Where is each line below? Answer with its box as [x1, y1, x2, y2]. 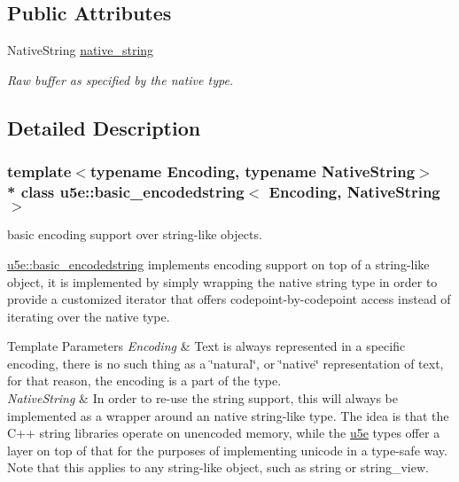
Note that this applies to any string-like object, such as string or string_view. [7, 458, 429, 477]
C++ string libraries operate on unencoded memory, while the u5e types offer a [7, 424, 440, 442]
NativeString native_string [7, 41, 154, 59]
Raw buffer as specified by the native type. [7, 70, 234, 89]
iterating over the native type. [7, 307, 170, 325]
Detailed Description [7, 113, 201, 141]
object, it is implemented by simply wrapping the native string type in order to [7, 272, 438, 291]
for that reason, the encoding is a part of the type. [7, 371, 282, 390]
